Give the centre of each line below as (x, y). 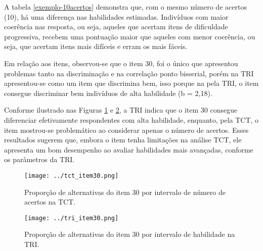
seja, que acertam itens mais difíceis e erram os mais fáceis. (96, 46)
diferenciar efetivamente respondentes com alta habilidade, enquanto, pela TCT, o (131, 119)
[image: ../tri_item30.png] (72, 218)
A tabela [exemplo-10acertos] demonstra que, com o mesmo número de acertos (125, 7)
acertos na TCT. (50, 202)
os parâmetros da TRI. (39, 159)
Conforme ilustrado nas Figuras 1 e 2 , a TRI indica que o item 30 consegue (121, 110)
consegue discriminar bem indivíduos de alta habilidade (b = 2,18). (108, 93)
